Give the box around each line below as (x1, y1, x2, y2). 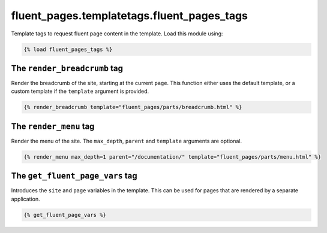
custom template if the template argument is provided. (11, 87, 149, 95)
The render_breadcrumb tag (11, 63, 123, 73)
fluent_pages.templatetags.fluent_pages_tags (11, 9, 248, 22)
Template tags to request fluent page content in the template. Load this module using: (11, 30, 223, 37)
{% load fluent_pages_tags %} (23, 46, 113, 53)
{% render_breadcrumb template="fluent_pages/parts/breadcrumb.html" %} (23, 104, 242, 111)
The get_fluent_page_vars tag (11, 171, 137, 181)
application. (11, 195, 40, 202)
